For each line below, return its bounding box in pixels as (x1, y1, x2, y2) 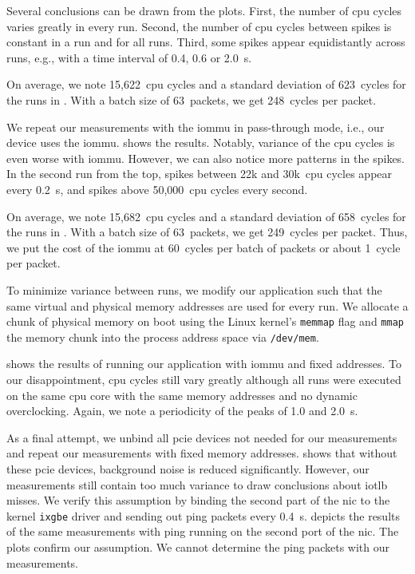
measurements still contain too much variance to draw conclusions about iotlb (6, 476, 388, 493)
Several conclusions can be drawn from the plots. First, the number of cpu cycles (6, 2, 402, 18)
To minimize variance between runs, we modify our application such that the (6, 281, 382, 298)
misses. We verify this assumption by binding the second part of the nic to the (6, 492, 390, 509)
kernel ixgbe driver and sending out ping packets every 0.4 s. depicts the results (6, 507, 401, 524)
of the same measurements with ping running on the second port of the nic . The (6, 523, 399, 540)
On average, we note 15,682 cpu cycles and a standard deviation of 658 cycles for (6, 208, 406, 224)
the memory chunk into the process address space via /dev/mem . (6, 328, 319, 345)
